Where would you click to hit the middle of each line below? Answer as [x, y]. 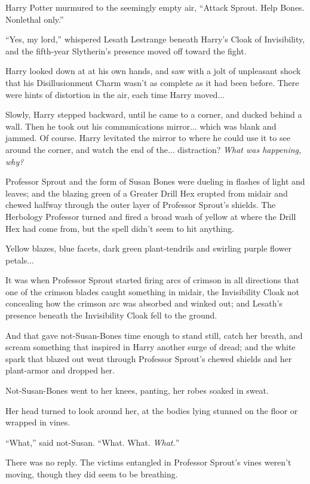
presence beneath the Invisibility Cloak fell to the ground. [111, 315]
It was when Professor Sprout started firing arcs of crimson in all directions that [152, 280]
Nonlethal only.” [35, 19]
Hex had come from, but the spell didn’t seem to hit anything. [120, 228]
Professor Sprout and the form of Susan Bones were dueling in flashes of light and [155, 181]
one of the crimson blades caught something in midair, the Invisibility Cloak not [152, 291]
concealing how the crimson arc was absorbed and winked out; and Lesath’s [144, 303]
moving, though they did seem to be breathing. [92, 474]
